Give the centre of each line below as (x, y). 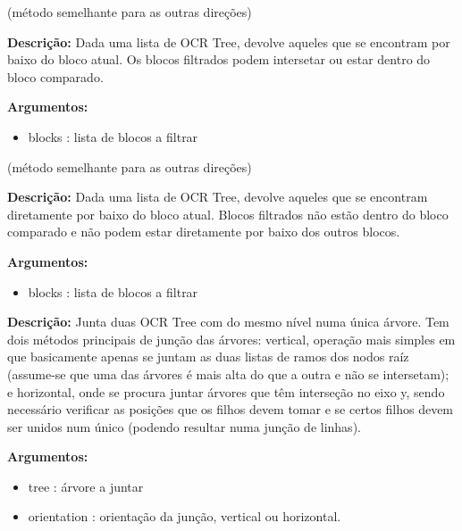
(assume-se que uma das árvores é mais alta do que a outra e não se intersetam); (228, 373)
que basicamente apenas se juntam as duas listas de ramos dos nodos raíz (208, 357)
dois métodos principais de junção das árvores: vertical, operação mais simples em (231, 339)
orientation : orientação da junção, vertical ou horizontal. (185, 516)
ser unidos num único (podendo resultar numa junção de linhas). (184, 426)
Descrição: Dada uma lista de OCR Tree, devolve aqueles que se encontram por (229, 41)
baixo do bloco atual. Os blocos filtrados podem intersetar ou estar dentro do (219, 59)
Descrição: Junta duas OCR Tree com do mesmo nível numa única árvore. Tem (228, 322)
